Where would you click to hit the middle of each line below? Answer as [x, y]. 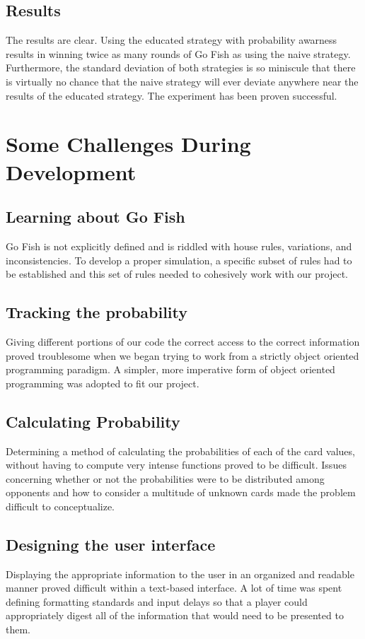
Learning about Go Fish [95, 217]
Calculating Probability [93, 421]
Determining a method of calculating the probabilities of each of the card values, [180, 451]
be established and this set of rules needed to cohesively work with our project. [177, 274]
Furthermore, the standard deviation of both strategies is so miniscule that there [181, 68]
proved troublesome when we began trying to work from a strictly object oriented [182, 355]
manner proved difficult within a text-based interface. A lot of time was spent [174, 588]
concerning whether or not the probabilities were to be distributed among [165, 478]
